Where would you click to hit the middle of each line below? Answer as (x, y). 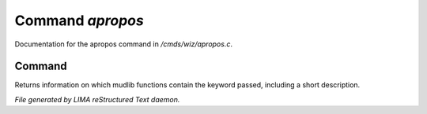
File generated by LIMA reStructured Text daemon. (97, 99)
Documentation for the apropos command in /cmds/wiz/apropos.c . (124, 44)
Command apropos (79, 20)
